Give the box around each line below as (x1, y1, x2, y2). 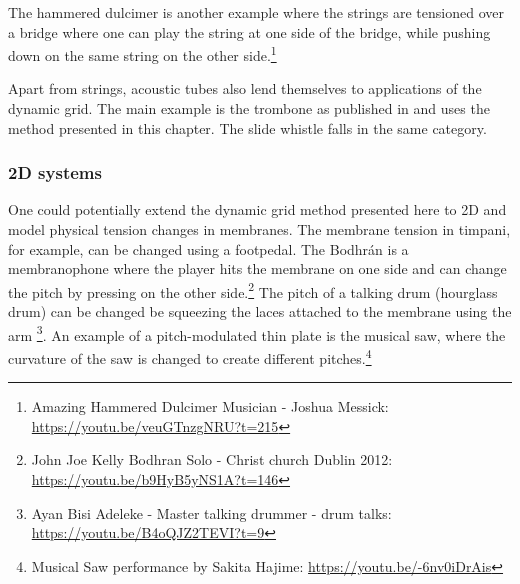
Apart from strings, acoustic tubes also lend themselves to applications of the (8, 78, 482, 99)
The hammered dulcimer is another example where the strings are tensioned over (8, 2, 504, 22)
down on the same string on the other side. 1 (8, 42, 277, 65)
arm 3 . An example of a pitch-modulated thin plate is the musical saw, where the (8, 321, 506, 345)
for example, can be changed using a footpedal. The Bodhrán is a (8, 238, 409, 259)
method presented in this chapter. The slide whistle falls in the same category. (8, 117, 487, 138)
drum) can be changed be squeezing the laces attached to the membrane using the (8, 301, 512, 322)
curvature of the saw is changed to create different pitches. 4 (8, 344, 372, 368)
